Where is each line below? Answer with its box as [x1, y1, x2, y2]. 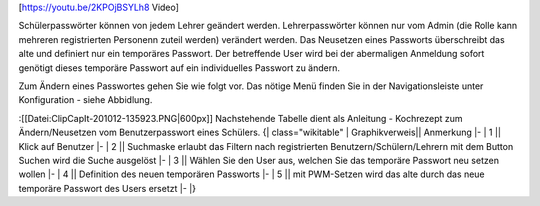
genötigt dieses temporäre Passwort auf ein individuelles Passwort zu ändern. [18, 61, 340, 74]
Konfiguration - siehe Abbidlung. [18, 94, 153, 106]
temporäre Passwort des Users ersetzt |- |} [18, 182, 197, 194]
